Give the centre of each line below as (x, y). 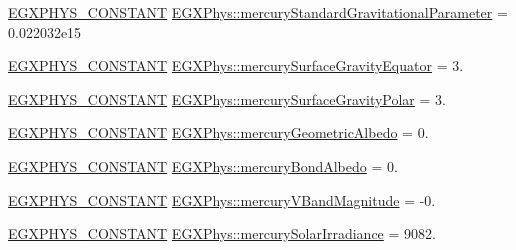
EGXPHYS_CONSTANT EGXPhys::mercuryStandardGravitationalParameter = (258, 12)
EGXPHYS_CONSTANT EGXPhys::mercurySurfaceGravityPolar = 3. (227, 98)
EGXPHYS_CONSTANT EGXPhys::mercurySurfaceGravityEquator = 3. (236, 65)
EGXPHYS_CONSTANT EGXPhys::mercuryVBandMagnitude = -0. (222, 199)
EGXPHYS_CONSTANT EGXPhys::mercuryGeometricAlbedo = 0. (218, 132)
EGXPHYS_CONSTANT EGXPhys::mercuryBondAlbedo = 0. (203, 165)
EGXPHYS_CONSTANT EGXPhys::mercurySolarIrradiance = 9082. (222, 233)
